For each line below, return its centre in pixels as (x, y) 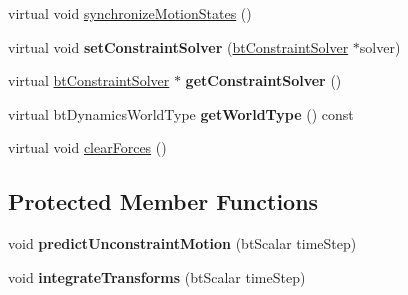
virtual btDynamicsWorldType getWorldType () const (181, 113)
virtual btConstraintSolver (89, 80)
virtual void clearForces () (87, 147)
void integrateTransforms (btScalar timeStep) (157, 276)
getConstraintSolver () (263, 80)
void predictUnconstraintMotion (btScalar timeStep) (182, 243)
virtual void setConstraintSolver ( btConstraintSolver (178, 46)
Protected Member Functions (163, 201)
